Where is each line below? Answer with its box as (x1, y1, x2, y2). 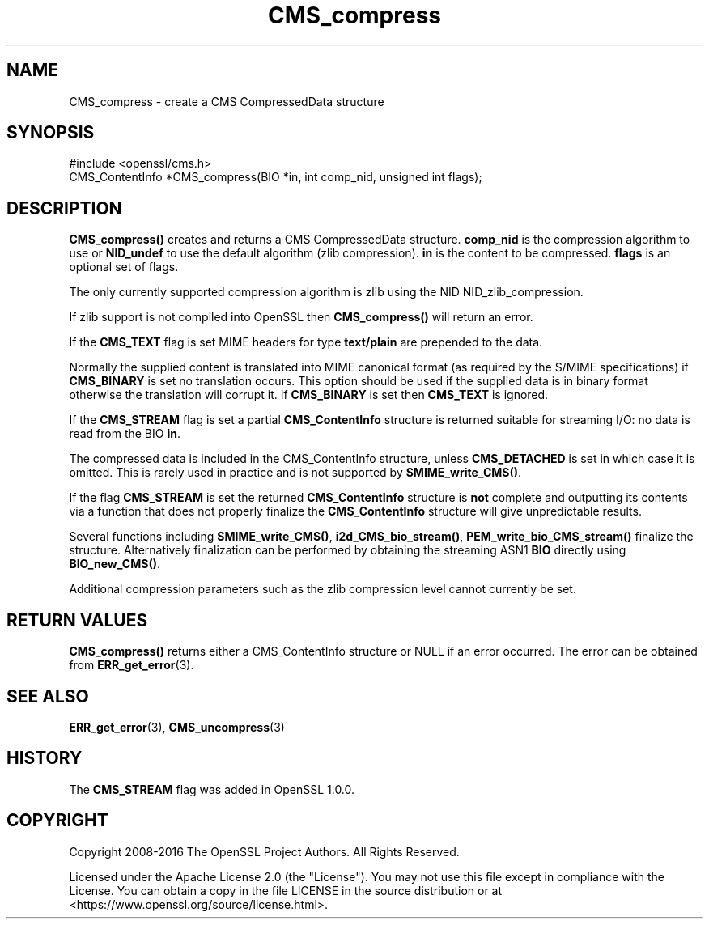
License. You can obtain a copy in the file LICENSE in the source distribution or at (69, 883, 503, 897)
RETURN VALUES (6, 609, 148, 630)
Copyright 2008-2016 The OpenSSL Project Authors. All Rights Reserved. (69, 844, 460, 859)
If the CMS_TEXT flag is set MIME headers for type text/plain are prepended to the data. (69, 335, 543, 350)
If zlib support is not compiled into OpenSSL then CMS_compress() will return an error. (69, 310, 533, 325)
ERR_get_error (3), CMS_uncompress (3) (69, 719, 285, 734)
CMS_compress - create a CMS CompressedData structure (69, 94, 384, 108)
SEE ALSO (6, 685, 89, 706)
